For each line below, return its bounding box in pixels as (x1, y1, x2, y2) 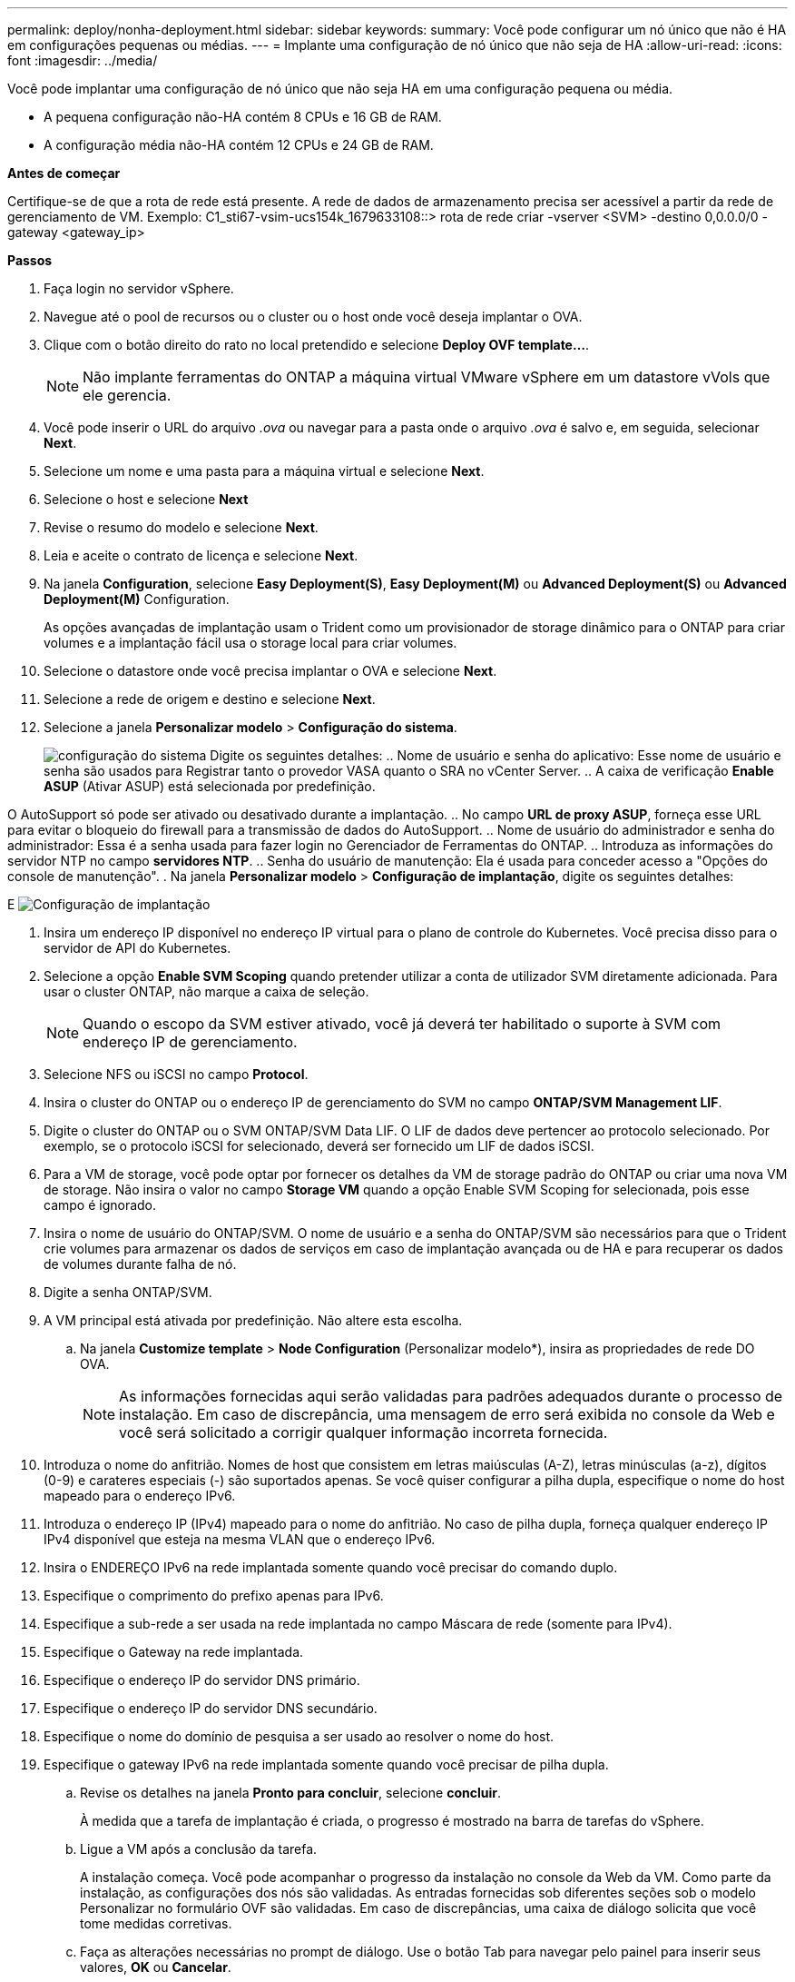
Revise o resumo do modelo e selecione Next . (44, 520, 319, 535)
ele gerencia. (83, 386, 172, 404)
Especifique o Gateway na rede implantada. (44, 1644, 304, 1660)
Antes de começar (7, 165, 121, 181)
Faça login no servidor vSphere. (44, 281, 234, 296)
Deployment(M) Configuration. (44, 591, 230, 607)
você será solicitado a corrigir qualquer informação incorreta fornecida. (119, 1423, 608, 1442)
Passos (7, 253, 53, 268)
